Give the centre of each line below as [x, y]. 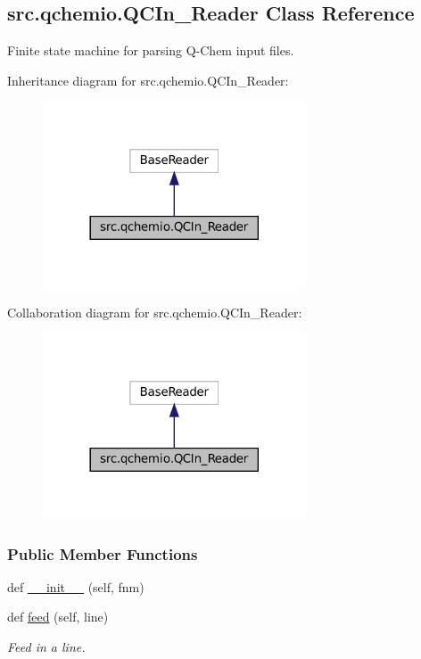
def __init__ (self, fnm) [76, 586]
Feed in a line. [46, 647]
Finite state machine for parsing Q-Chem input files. [151, 50]
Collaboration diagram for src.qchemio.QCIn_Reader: [155, 312]
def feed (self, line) [58, 617]
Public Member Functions [103, 553]
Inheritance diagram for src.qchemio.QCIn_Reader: [148, 80]
